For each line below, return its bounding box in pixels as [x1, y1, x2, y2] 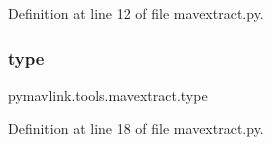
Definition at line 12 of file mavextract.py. [8, 3, 264, 23]
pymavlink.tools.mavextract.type [8, 84, 208, 105]
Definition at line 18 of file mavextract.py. [8, 118, 264, 139]
